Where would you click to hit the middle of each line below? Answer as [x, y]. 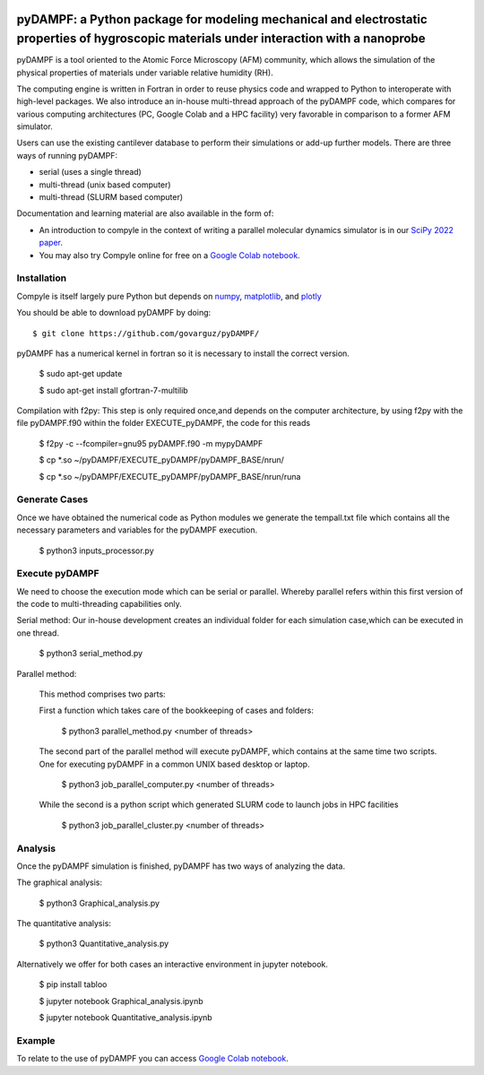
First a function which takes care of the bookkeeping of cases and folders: [176, 711]
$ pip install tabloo [73, 984]
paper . [51, 243]
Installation [42, 278]
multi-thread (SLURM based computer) [111, 197]
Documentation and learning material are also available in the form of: [145, 213]
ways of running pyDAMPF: [67, 155]
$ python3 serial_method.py [91, 654]
